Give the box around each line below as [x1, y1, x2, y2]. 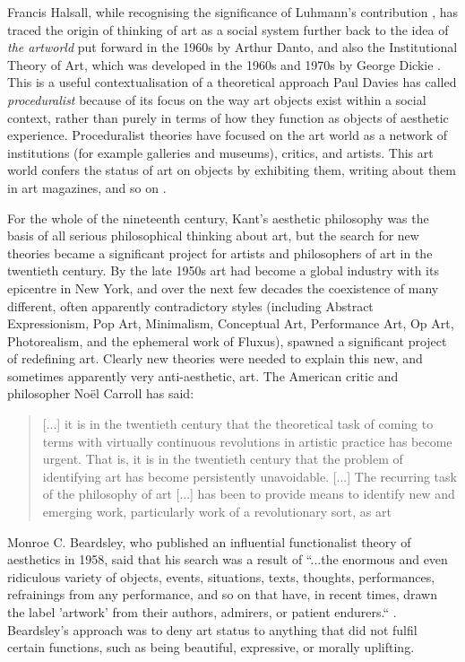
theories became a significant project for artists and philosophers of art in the [7, 243, 433, 262]
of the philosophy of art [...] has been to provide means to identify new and [42, 484, 455, 503]
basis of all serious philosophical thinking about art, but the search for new [7, 226, 419, 245]
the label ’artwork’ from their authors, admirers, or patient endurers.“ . [7, 603, 397, 621]
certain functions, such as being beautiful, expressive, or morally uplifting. [7, 638, 415, 657]
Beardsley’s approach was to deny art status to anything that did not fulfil [7, 620, 418, 639]
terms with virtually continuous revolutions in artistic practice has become [42, 431, 452, 450]
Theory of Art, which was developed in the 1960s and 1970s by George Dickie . [7, 55, 442, 74]
